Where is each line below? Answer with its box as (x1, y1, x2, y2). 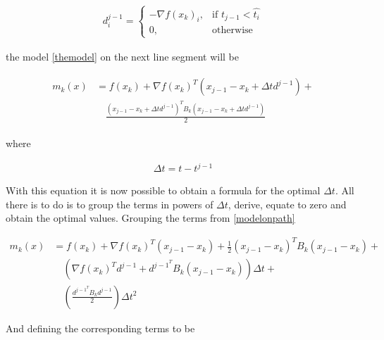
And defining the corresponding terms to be (6, 320, 195, 335)
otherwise (212, 25, 253, 36)
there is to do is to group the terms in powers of (6, 196, 213, 211)
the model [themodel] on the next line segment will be (6, 49, 240, 63)
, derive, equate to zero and (228, 196, 347, 211)
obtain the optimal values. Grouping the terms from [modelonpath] (6, 210, 295, 225)
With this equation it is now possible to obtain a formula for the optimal (6, 183, 321, 198)
